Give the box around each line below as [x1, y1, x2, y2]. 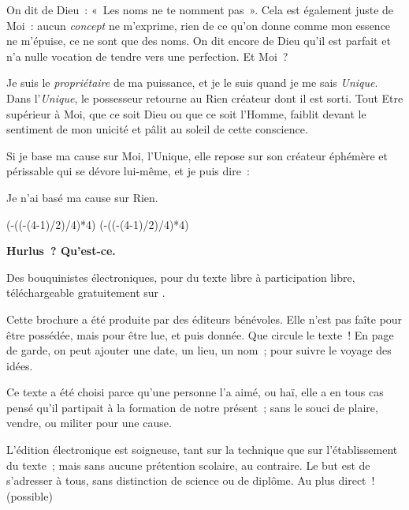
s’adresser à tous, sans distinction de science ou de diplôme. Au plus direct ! [6, 472, 375, 489]
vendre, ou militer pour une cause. [6, 414, 172, 431]
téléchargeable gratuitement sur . [6, 284, 165, 301]
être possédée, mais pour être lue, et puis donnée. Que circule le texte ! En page [6, 326, 394, 343]
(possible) [6, 487, 53, 504]
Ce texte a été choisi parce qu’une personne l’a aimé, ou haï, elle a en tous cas [6, 384, 384, 400]
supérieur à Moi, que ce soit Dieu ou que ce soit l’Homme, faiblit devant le [6, 105, 366, 122]
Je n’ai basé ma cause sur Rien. [6, 189, 158, 205]
